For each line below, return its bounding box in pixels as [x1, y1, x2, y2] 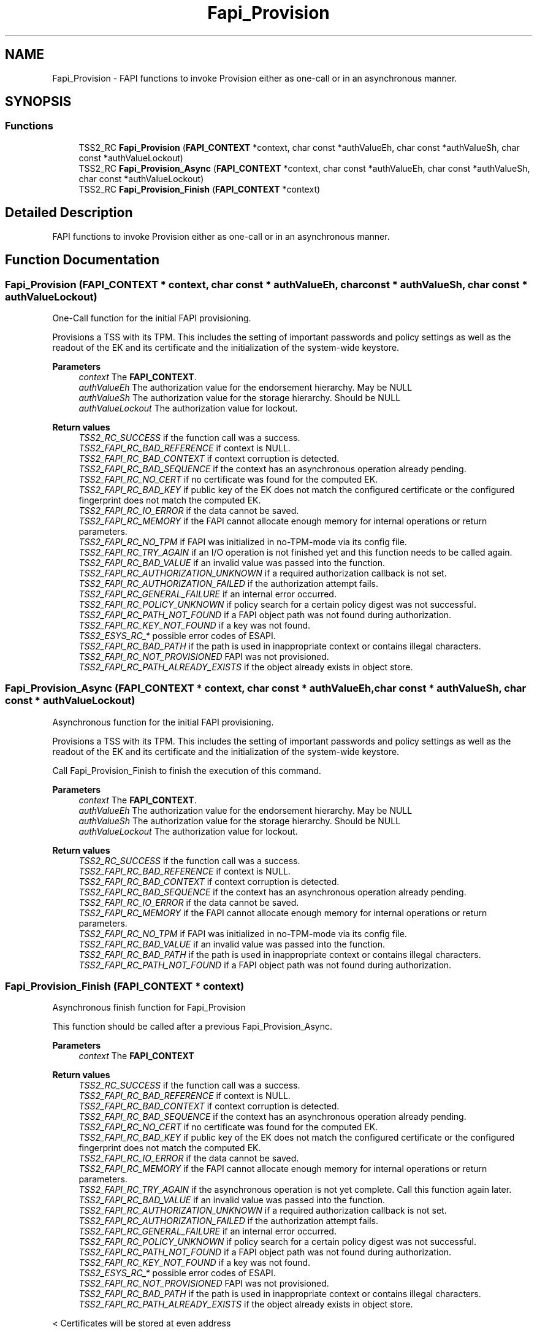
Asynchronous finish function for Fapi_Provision [52, 1002, 246, 1013]
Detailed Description [5, 205, 133, 221]
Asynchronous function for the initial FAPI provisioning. [52, 716, 274, 727]
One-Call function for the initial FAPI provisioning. [52, 312, 251, 323]
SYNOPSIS [5, 94, 72, 110]
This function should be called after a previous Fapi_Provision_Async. [52, 1021, 333, 1032]
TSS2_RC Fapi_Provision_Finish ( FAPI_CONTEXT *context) [78, 183, 321, 194]
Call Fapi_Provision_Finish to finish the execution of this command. [52, 765, 321, 776]
